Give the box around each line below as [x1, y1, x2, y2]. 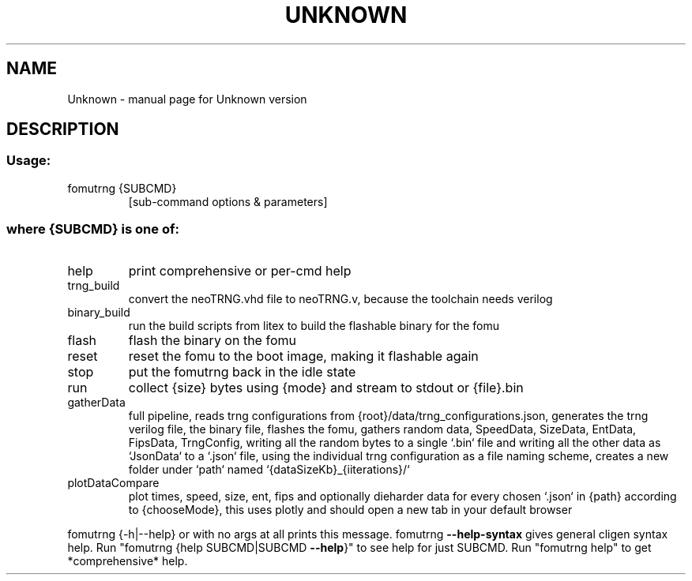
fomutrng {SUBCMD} [67, 181, 177, 195]
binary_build [67, 305, 130, 319]
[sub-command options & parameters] [128, 194, 328, 208]
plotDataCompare [67, 475, 160, 489]
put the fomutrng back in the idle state [128, 363, 356, 380]
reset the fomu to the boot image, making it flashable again [128, 347, 479, 364]
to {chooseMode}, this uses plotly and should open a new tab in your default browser [128, 502, 573, 516]
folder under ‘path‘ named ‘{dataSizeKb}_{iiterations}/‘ [128, 462, 410, 476]
